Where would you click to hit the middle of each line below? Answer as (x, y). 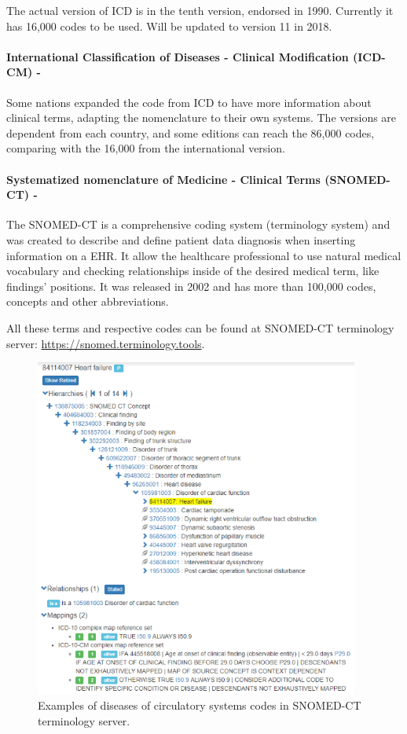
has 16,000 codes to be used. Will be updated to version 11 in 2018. (169, 26)
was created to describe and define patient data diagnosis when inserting (181, 239)
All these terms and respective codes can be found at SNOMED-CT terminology (200, 327)
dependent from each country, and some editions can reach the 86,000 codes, (191, 132)
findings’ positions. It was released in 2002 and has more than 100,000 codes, (191, 286)
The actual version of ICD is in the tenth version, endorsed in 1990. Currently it (200, 10)
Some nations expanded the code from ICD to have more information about (189, 102)
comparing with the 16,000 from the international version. (146, 148)
